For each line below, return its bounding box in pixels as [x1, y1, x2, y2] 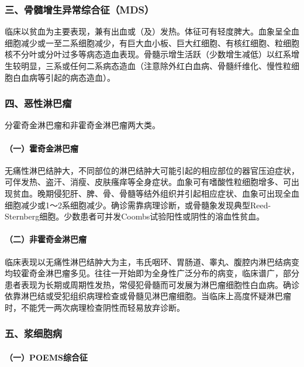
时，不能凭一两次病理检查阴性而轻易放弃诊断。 [5, 301, 185, 313]
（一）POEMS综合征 [5, 351, 88, 363]
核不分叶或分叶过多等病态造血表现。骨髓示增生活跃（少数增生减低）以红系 [5, 48, 291, 60]
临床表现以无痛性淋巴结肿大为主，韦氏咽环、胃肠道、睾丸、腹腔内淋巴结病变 [5, 255, 299, 267]
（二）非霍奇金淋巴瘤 [5, 233, 87, 245]
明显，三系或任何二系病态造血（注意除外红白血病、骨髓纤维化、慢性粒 [20, 60, 291, 71]
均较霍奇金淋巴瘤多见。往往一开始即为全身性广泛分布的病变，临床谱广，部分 [5, 267, 299, 279]
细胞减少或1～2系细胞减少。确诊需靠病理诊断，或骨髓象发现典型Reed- [5, 198, 271, 211]
